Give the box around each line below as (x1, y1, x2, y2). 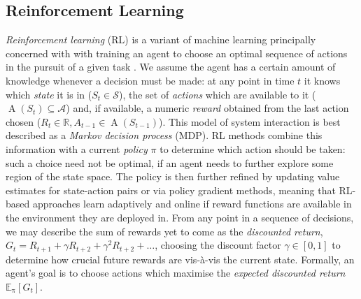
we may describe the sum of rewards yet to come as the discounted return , (6, 224, 323, 238)
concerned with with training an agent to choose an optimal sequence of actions (6, 45, 348, 60)
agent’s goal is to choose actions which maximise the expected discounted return (6, 265, 346, 280)
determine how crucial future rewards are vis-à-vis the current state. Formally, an (6, 251, 355, 266)
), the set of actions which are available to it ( (118, 87, 316, 101)
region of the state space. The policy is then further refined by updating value (6, 169, 340, 184)
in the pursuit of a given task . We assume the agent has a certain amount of (6, 59, 336, 74)
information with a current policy (6, 141, 148, 156)
